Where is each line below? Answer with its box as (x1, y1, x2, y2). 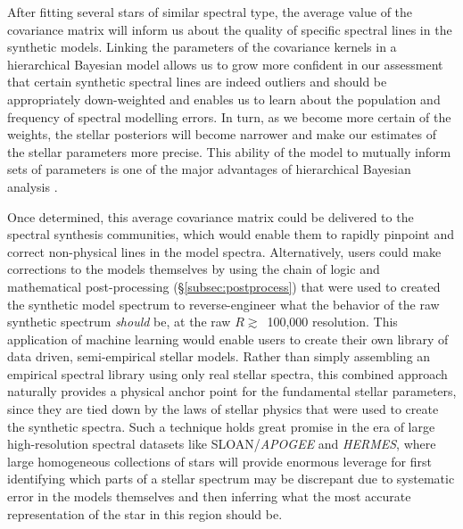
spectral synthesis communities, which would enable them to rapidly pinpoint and (7, 225, 454, 244)
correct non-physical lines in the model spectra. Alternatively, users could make (7, 242, 442, 260)
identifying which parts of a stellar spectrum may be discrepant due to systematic (7, 469, 455, 488)
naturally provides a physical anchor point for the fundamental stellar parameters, (7, 382, 457, 401)
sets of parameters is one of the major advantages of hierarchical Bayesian (7, 160, 411, 178)
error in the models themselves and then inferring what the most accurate (7, 487, 411, 506)
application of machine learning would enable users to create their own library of (7, 329, 449, 348)
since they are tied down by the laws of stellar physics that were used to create (7, 400, 439, 418)
